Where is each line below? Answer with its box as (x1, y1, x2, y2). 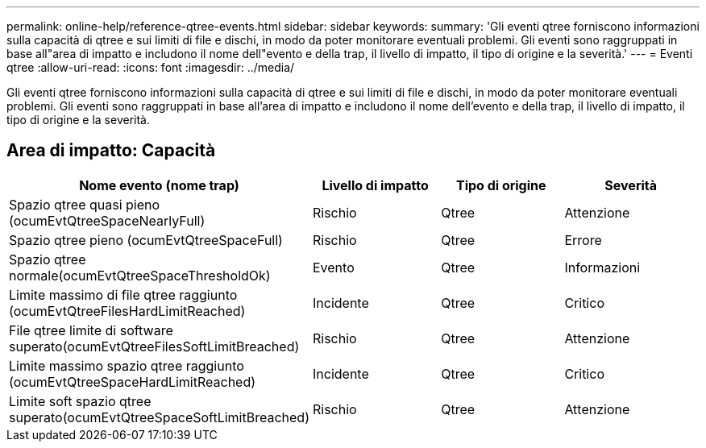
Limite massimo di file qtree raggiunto (9, 286, 238, 303)
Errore (564, 231, 602, 248)
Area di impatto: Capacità (6, 140, 216, 161)
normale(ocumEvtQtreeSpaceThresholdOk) (9, 267, 271, 284)
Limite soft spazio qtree (9, 392, 152, 409)
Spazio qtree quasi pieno (9, 196, 160, 213)
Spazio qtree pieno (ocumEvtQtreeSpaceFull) (9, 231, 283, 248)
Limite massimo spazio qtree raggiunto (9, 357, 244, 374)
